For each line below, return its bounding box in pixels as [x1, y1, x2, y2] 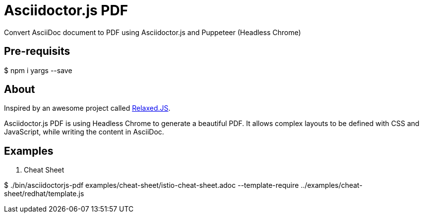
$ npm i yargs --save [4, 66, 72, 75]
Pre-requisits [4, 45, 70, 58]
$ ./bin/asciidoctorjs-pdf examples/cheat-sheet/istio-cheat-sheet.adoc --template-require [4, 181, 299, 190]
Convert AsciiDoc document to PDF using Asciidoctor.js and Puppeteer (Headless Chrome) [4, 28, 301, 37]
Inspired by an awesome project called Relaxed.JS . [4, 104, 171, 113]
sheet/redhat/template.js [4, 189, 84, 198]
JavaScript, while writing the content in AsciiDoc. [4, 128, 164, 136]
